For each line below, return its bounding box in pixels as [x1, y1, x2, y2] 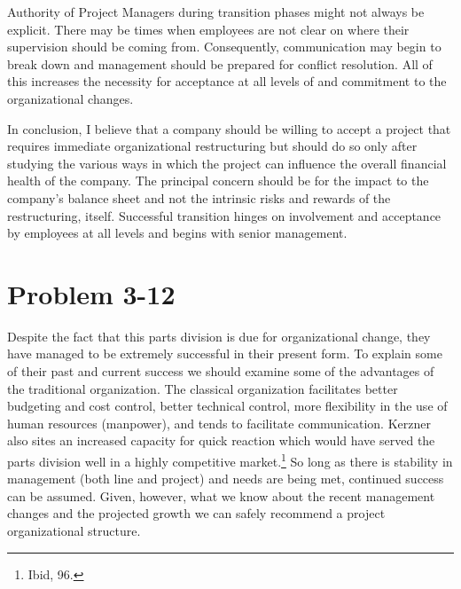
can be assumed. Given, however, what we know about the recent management [7, 486, 435, 505]
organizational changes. [7, 89, 134, 107]
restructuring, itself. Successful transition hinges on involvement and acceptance [7, 206, 441, 224]
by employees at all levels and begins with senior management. [7, 224, 348, 242]
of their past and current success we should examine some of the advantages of [7, 362, 434, 381]
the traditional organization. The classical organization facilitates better [7, 379, 398, 397]
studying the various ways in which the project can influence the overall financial [7, 153, 447, 172]
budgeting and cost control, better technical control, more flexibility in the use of [7, 397, 448, 415]
